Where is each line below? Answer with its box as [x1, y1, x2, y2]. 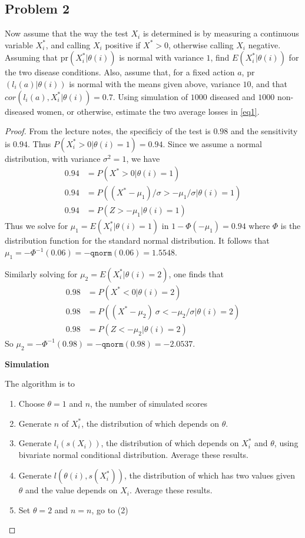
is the [280, 220, 301, 232]
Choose [18, 397, 45, 409]
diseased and [210, 90, 256, 102]
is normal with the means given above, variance [69, 77, 240, 89]
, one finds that [168, 267, 224, 280]
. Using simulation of [112, 90, 188, 102]
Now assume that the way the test [5, 27, 128, 39]
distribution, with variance [5, 152, 101, 164]
